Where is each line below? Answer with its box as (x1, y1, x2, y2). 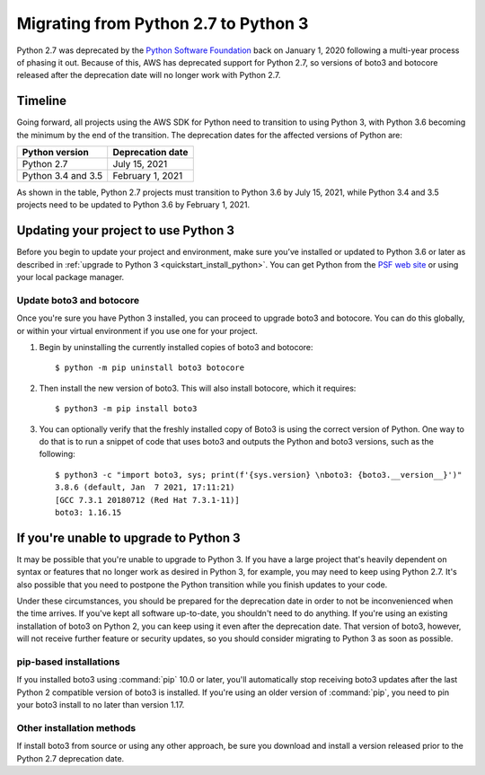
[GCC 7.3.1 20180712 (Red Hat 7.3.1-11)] (55, 495, 240, 505)
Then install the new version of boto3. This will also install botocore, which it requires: (39, 383, 357, 393)
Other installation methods (16, 721, 137, 734)
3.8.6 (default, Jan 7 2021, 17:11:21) (55, 482, 235, 493)
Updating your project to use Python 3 (16, 223, 235, 238)
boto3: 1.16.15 (55, 507, 122, 517)
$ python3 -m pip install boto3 (55, 404, 198, 414)
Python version (22, 146, 89, 159)
